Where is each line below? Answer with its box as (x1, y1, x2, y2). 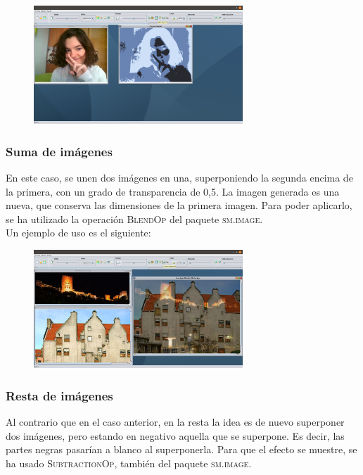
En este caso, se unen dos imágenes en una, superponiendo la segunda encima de (6, 170, 353, 184)
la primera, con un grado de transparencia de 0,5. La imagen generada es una (6, 184, 340, 198)
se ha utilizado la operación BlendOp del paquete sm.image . (6, 211, 263, 226)
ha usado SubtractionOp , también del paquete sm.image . (6, 455, 252, 470)
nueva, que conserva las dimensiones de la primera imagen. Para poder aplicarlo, (6, 198, 352, 213)
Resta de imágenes (6, 386, 113, 404)
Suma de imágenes (6, 142, 113, 160)
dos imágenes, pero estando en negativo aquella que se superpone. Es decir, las (6, 428, 345, 443)
